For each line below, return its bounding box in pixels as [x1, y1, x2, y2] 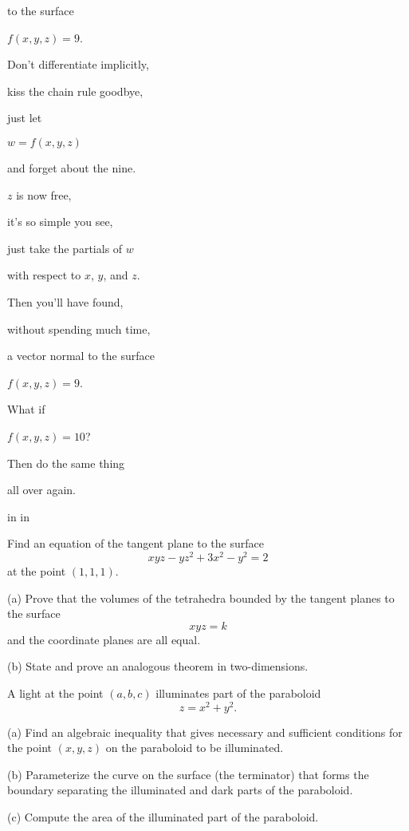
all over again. [7, 481, 76, 498]
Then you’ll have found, [7, 293, 124, 310]
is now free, [16, 186, 72, 203]
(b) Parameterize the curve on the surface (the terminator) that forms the [7, 766, 369, 782]
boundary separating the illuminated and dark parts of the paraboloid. [7, 782, 353, 798]
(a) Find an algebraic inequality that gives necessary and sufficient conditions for [7, 723, 403, 740]
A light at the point [7, 684, 104, 701]
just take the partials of [7, 239, 123, 256]
